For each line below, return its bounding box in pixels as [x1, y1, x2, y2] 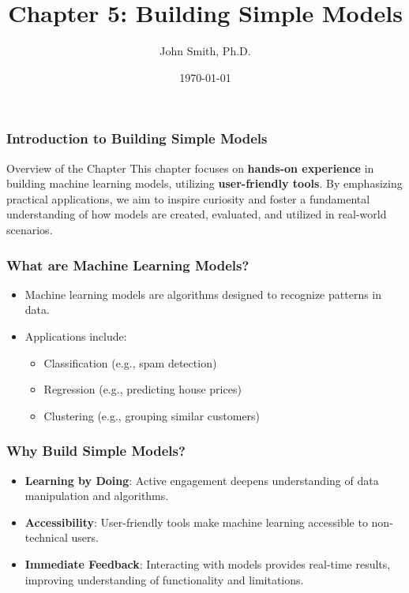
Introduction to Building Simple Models [6, 129, 268, 148]
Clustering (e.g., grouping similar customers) [43, 407, 261, 423]
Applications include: [24, 327, 127, 344]
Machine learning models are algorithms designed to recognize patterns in [24, 285, 382, 302]
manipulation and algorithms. [24, 487, 169, 504]
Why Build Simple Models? [6, 441, 186, 461]
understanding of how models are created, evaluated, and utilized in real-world [6, 206, 387, 222]
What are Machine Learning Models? [6, 255, 250, 274]
